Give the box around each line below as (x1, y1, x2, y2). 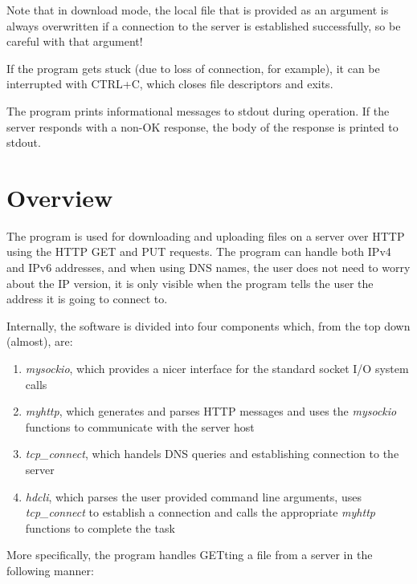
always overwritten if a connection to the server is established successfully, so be (6, 17, 401, 34)
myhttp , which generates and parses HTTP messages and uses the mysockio (25, 403, 397, 420)
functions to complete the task (25, 519, 175, 536)
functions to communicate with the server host (25, 418, 255, 435)
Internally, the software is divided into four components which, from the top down (6, 317, 411, 334)
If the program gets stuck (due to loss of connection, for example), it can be (6, 59, 380, 76)
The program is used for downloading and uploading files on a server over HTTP (6, 227, 405, 244)
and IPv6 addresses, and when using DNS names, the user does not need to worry (6, 259, 411, 276)
